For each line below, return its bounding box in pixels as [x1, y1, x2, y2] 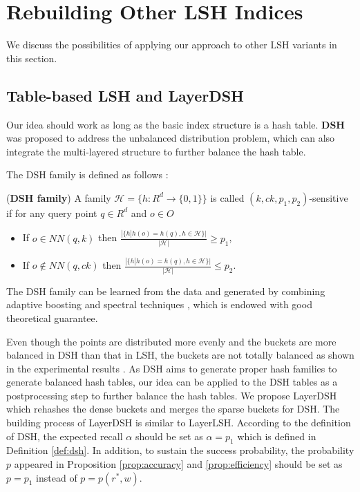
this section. [6, 50, 57, 65]
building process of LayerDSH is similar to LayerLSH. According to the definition [6, 415, 351, 430]
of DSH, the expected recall [6, 428, 123, 443]
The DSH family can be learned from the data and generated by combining [6, 283, 325, 298]
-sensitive [309, 190, 348, 205]
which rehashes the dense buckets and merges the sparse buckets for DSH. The [6, 401, 340, 416]
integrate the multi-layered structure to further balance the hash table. [6, 144, 306, 158]
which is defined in [237, 428, 316, 443]
